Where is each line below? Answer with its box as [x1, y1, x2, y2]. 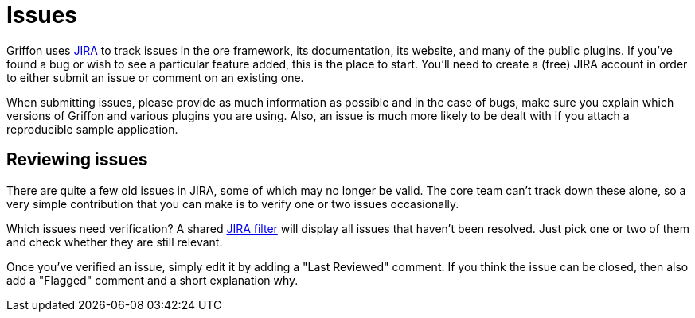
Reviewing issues [6, 149, 148, 170]
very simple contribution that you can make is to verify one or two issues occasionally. [6, 196, 459, 211]
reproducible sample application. [6, 122, 178, 136]
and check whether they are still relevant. [6, 235, 223, 249]
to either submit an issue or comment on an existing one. [6, 70, 304, 84]
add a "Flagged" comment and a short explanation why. [6, 273, 299, 287]
